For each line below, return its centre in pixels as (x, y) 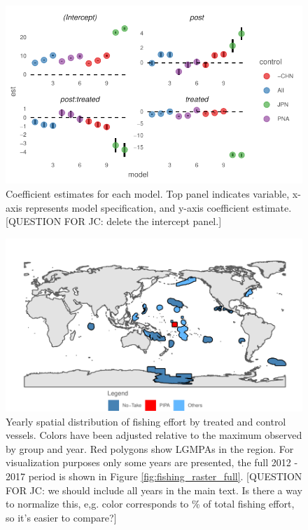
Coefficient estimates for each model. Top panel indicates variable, (148, 193)
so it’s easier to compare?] (61, 517)
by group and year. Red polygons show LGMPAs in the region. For (150, 448)
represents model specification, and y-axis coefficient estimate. (159, 207)
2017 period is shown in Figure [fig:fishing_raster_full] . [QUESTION (154, 476)
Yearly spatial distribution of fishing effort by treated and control (146, 421)
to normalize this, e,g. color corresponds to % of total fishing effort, (150, 504)
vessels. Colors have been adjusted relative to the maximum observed (154, 435)
